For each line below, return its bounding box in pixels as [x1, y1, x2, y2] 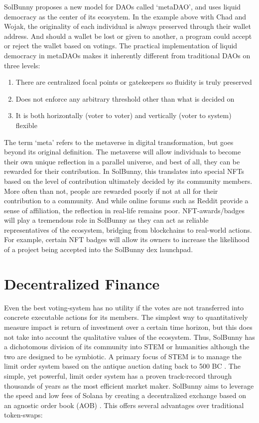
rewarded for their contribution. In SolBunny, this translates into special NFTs [4, 166, 245, 176]
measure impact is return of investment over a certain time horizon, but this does [4, 321, 253, 332]
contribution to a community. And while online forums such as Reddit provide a [4, 195, 249, 206]
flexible [15, 120, 37, 130]
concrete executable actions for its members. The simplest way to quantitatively [4, 312, 248, 322]
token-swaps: [4, 410, 43, 420]
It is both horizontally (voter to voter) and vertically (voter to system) [15, 110, 232, 121]
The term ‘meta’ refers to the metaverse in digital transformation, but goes [4, 137, 234, 147]
